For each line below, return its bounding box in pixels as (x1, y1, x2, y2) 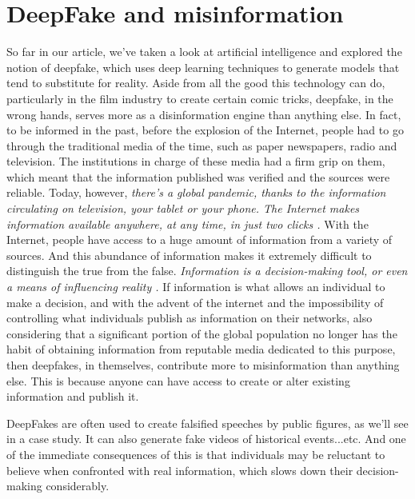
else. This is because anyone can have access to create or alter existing (6, 372, 350, 389)
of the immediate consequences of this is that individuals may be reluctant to (6, 445, 385, 462)
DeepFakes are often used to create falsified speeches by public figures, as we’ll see (6, 414, 409, 431)
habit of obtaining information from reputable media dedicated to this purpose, (6, 341, 396, 357)
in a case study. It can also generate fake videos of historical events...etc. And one (6, 430, 406, 447)
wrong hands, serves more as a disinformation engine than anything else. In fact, (6, 106, 401, 122)
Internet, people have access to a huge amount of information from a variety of (6, 231, 393, 248)
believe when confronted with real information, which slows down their (6, 461, 353, 478)
